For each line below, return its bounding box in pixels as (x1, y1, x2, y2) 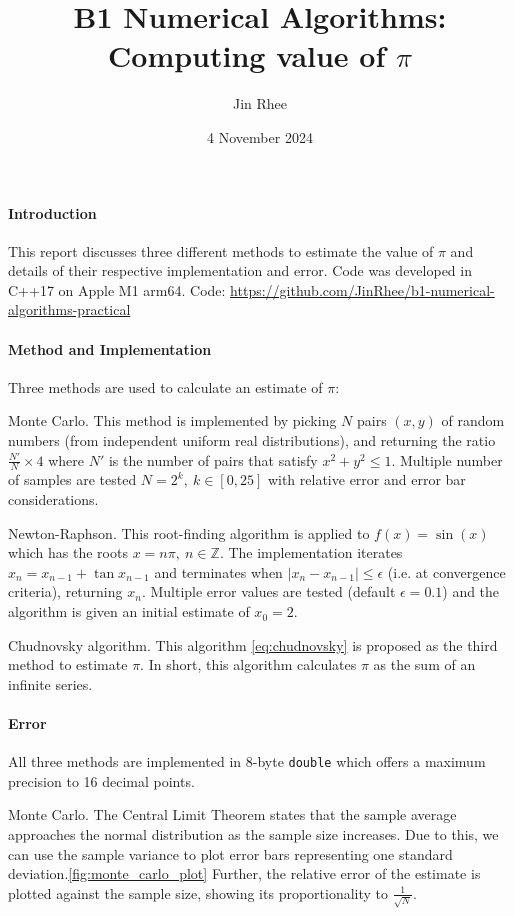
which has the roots (8, 542, 128, 563)
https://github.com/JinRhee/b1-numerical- (230, 279, 495, 300)
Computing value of (108, 35, 386, 76)
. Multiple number (391, 449, 503, 470)
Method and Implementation (8, 338, 212, 359)
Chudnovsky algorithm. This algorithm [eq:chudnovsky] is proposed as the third (8, 634, 498, 655)
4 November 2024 (207, 126, 313, 147)
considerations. (8, 489, 99, 510)
